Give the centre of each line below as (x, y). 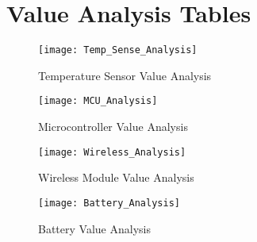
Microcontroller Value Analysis (113, 127)
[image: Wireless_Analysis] (112, 152)
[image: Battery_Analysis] (109, 203)
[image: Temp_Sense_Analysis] (118, 50)
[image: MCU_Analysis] (98, 101)
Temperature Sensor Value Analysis (125, 75)
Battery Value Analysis (94, 228)
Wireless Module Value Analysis (116, 177)
